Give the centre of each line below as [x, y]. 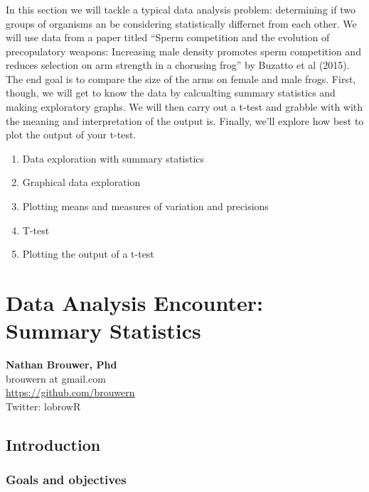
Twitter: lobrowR [43, 406]
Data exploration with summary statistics [113, 158]
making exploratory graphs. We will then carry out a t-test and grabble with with [184, 107]
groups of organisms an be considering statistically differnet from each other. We [181, 23]
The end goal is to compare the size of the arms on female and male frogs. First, [181, 78]
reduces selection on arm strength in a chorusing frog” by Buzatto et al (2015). [178, 65]
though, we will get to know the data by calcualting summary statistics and [171, 93]
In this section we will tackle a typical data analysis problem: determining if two [181, 9]
